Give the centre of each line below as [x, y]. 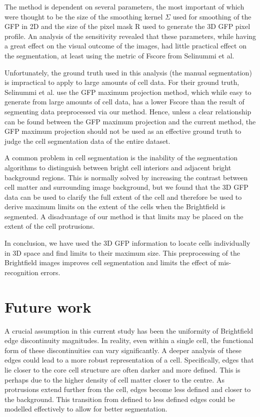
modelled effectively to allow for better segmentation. [86, 409]
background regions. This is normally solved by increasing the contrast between [126, 177]
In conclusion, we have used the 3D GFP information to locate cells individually [127, 243]
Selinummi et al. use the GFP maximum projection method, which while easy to [128, 92]
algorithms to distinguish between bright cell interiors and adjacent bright [118, 167]
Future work [48, 306]
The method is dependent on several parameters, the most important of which [124, 6]
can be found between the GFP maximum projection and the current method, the [130, 121]
